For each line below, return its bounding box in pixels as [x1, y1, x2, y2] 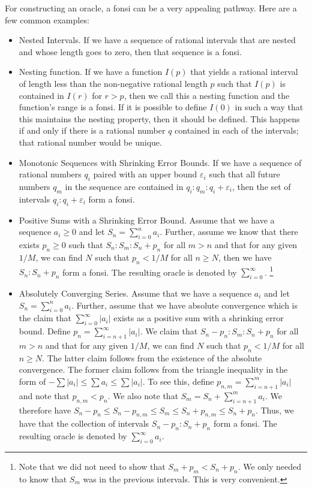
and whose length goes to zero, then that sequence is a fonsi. [19, 45, 242, 58]
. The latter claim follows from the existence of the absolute [42, 351, 262, 364]
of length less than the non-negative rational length [19, 77, 208, 89]
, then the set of [232, 180, 291, 192]
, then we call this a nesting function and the [124, 89, 290, 101]
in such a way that [235, 101, 304, 113]
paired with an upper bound [93, 168, 197, 180]
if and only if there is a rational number [19, 124, 166, 137]
